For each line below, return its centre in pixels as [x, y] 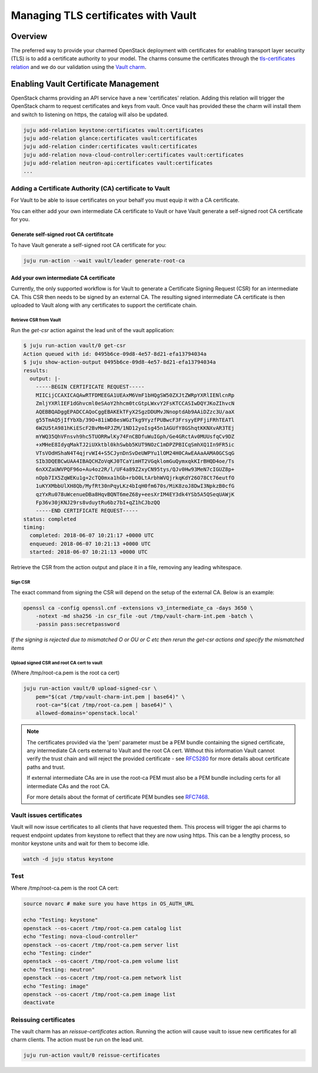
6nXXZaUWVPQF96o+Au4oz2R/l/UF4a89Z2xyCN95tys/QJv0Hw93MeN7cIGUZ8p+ [135, 470]
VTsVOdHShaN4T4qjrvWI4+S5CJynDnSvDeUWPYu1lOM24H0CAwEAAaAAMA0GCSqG [135, 453]
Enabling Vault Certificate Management [85, 83]
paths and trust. [46, 767]
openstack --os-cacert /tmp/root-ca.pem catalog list [102, 928]
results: [36, 370]
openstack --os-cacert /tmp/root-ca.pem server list [101, 945]
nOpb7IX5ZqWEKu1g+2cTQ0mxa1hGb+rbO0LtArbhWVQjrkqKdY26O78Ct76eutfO [135, 478]
